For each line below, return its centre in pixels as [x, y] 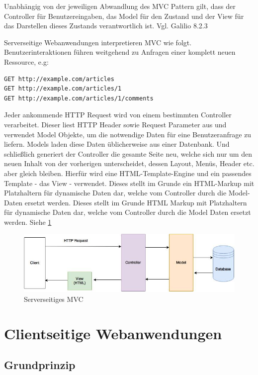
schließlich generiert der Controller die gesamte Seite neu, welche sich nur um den [128, 153]
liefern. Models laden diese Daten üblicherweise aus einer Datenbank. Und [117, 144]
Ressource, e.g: [26, 61]
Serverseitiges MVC [54, 299]
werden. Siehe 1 [28, 222]
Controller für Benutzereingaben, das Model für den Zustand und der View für [124, 16]
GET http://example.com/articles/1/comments [79, 98]
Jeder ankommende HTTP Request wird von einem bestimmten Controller [118, 115]
